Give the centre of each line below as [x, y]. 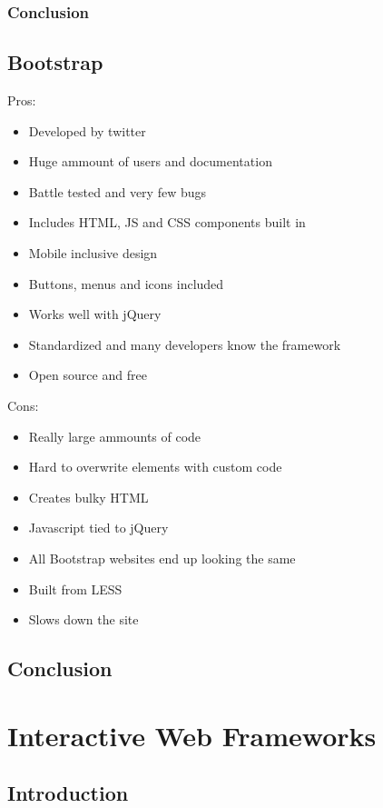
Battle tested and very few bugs [117, 191]
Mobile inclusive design [93, 253]
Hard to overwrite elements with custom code [155, 467]
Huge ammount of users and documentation [150, 161]
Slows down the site [83, 619]
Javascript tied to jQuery [98, 528]
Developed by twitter [87, 130]
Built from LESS [75, 589]
